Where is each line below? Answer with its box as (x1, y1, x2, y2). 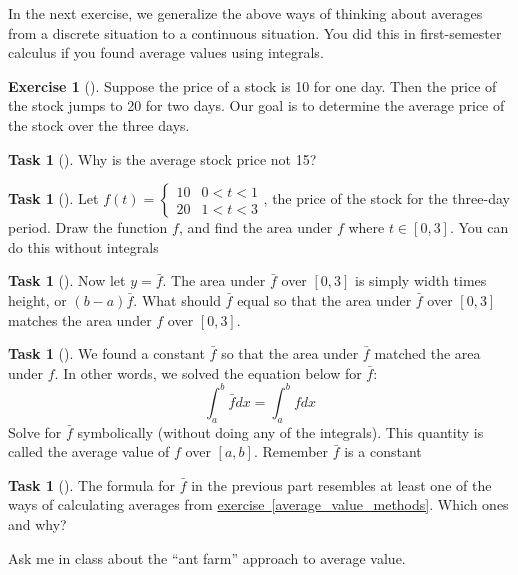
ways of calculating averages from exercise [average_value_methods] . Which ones (8, 494, 509, 515)
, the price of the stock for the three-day (263, 188, 510, 209)
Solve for (8, 421, 62, 442)
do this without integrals (8, 236, 159, 257)
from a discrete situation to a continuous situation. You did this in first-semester (8, 22, 502, 43)
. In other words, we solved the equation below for (54, 362, 362, 383)
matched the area (374, 343, 481, 364)
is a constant (344, 441, 422, 462)
